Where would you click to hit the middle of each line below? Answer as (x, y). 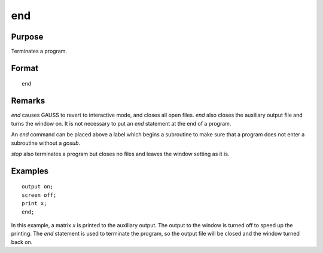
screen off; (39, 195)
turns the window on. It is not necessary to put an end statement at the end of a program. (121, 123)
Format (25, 68)
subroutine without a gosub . (46, 143)
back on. (22, 242)
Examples (30, 171)
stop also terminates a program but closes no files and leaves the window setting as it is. (120, 154)
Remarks (28, 101)
